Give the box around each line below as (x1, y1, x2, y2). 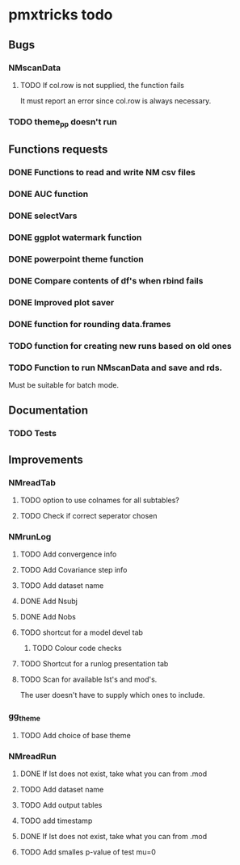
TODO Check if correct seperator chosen (19, 511, 158, 521)
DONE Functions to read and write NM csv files (8, 167, 196, 178)
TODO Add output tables (19, 800, 103, 810)
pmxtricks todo (8, 6, 113, 24)
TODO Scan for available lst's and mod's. (19, 674, 158, 684)
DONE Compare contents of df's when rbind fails (8, 275, 204, 286)
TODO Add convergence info (19, 549, 117, 559)
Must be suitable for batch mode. (8, 380, 120, 390)
